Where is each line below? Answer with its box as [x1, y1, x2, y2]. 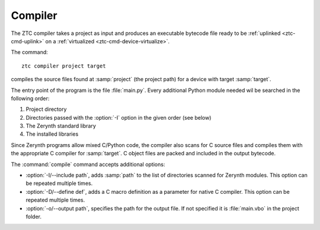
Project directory [25, 106, 67, 113]
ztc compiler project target [21, 62, 106, 69]
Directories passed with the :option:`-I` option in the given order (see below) [25, 114, 212, 121]
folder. [25, 213, 41, 220]
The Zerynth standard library [25, 122, 96, 130]
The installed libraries [25, 130, 79, 138]
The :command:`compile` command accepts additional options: [11, 161, 165, 168]
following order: [11, 95, 50, 102]
